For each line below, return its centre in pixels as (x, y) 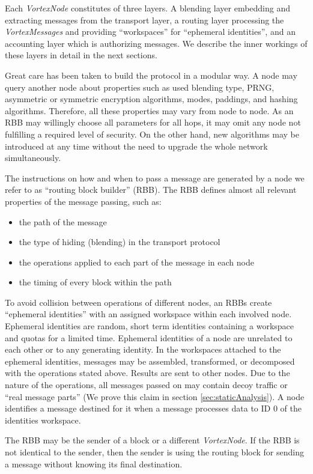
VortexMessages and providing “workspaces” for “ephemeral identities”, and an (150, 32)
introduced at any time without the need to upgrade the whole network (136, 146)
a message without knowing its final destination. (94, 463)
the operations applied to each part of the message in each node (136, 262)
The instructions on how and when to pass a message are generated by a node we (155, 178)
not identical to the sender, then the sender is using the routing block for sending (154, 452)
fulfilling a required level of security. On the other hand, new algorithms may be (152, 134)
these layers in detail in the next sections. (81, 55)
